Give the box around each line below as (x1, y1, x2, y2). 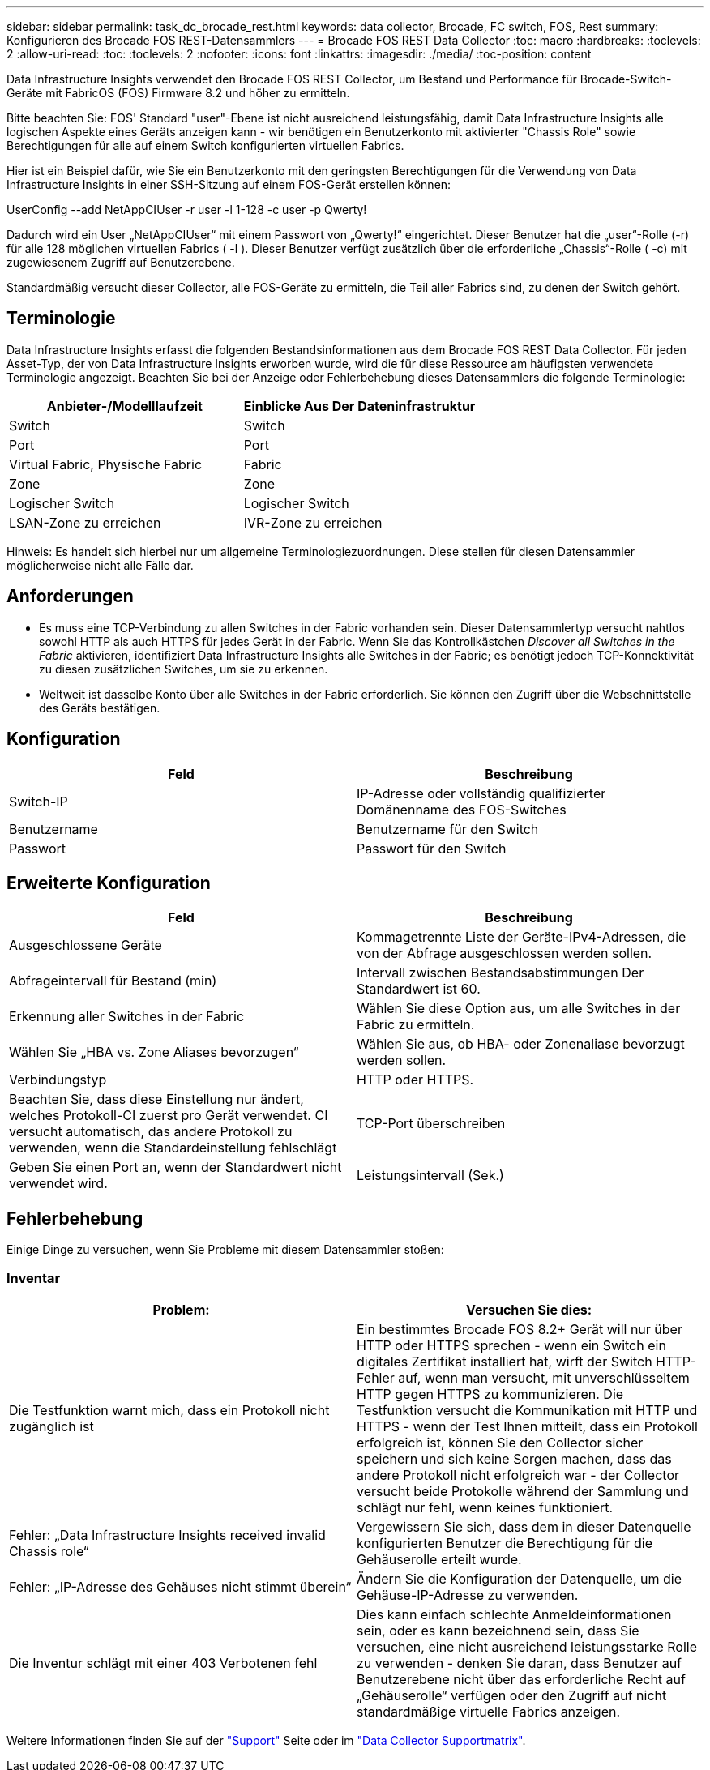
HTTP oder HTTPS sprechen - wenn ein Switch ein (357, 1336, 666, 1353)
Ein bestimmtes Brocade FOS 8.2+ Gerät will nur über (357, 1320, 682, 1337)
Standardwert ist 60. (357, 981, 481, 998)
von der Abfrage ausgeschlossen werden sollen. (357, 945, 652, 962)
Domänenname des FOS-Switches (357, 801, 567, 818)
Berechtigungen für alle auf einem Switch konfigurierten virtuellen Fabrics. (6, 139, 404, 152)
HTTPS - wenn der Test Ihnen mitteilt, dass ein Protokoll (357, 1417, 698, 1434)
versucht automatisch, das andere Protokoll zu (9, 1123, 293, 1140)
